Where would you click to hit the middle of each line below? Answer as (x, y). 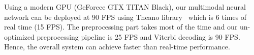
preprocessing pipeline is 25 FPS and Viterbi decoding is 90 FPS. (138, 36)
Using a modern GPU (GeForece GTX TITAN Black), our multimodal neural (125, 7)
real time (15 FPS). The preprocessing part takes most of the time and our (121, 27)
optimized (19, 36)
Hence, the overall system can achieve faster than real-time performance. (117, 47)
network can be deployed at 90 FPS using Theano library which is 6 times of (125, 17)
